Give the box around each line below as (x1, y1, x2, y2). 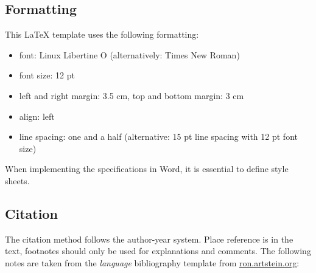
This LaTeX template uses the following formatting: (5, 28, 199, 41)
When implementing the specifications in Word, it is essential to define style (5, 162, 289, 175)
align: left (19, 109, 55, 122)
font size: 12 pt (19, 69, 75, 81)
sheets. (5, 174, 30, 187)
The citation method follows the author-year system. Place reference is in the (5, 232, 293, 245)
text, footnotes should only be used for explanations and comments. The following (5, 244, 311, 257)
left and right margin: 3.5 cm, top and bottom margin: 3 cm (19, 89, 244, 102)
